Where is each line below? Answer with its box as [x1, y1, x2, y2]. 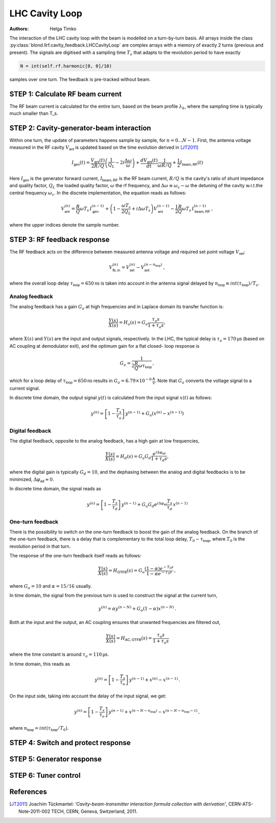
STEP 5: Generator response [9, 755, 102, 764]
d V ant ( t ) [140, 157, 158, 164]
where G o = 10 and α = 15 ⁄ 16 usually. [9, 583, 92, 590]
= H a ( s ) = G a [119, 319, 148, 327]
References [9, 788, 47, 796]
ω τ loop [138, 363, 152, 369]
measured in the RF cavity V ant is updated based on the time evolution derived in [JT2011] [9, 144, 199, 151]
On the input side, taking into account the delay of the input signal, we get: [9, 693, 167, 699]
